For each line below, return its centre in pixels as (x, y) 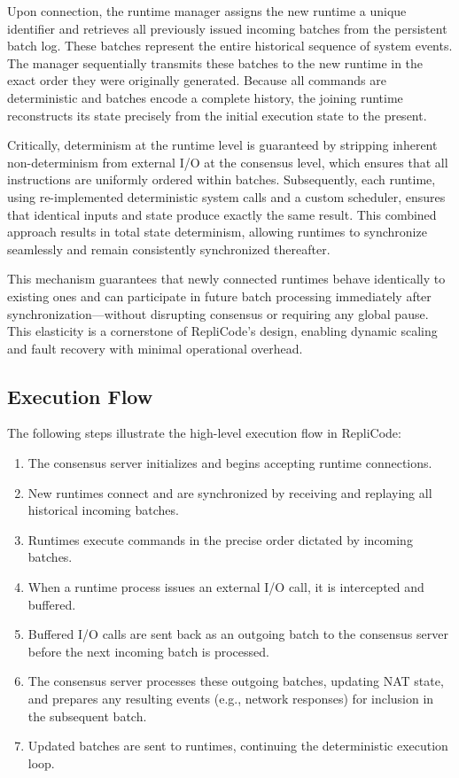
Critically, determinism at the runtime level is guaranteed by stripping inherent (222, 145)
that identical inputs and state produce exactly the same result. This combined (222, 214)
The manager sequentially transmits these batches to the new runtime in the (215, 62)
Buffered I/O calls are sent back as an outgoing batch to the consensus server (238, 634)
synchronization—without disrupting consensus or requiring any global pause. (218, 313)
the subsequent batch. (87, 716)
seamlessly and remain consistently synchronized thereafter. (169, 249)
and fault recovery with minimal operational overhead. (155, 348)
